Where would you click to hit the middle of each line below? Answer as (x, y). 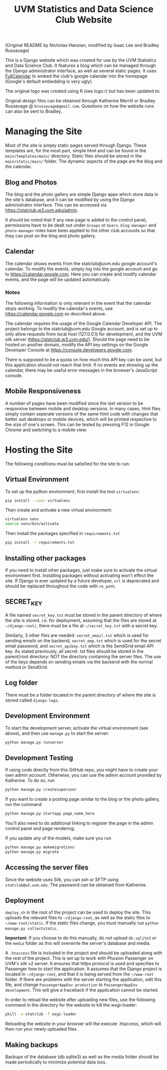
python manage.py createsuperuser (41, 790)
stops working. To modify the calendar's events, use (59, 308)
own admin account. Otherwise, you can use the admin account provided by (83, 775)
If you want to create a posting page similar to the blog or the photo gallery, (83, 799)
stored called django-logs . (32, 700)
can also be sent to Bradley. (34, 111)
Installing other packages (46, 558)
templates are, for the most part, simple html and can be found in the (76, 151)
